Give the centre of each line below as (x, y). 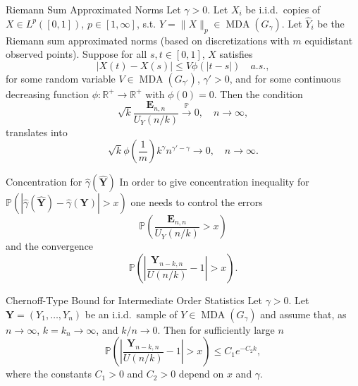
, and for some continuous (285, 78)
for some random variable (61, 78)
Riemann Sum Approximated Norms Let (93, 9)
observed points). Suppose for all (76, 54)
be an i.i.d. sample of (131, 314)
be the (331, 23)
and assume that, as (303, 314)
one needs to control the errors (197, 202)
